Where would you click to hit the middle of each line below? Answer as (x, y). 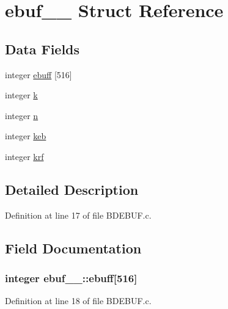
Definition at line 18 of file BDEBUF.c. (78, 301)
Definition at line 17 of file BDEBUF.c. (78, 215)
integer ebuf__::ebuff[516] (71, 278)
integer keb (26, 136)
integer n (22, 115)
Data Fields (42, 49)
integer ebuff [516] (39, 74)
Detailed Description (72, 189)
